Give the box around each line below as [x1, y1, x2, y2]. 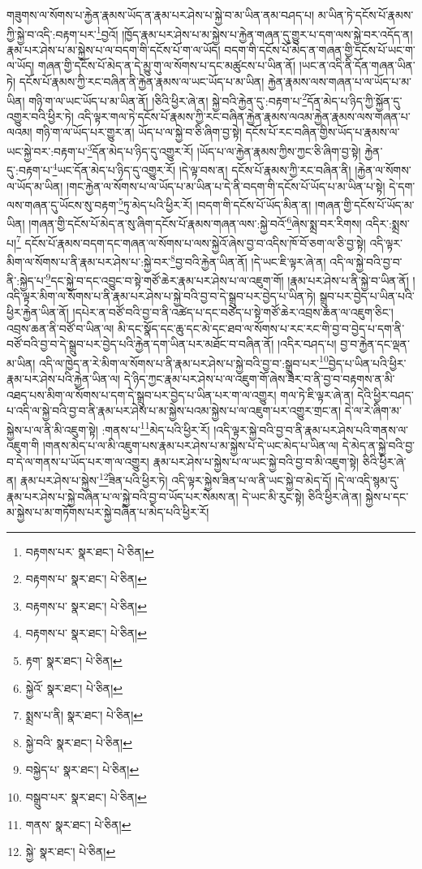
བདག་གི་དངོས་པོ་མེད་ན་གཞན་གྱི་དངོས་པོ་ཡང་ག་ [224, 41, 416, 58]
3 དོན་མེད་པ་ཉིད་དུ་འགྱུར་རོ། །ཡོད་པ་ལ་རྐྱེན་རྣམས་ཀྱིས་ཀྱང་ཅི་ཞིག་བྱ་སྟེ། [87, 141, 361, 159]
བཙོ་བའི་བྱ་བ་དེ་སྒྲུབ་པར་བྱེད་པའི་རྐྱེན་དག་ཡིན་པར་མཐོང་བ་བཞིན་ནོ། [6, 335, 274, 352]
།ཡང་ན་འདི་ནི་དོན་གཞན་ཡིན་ [299, 57, 416, 74]
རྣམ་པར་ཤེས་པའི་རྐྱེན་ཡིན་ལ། [6, 370, 121, 387]
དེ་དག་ [389, 177, 416, 194]
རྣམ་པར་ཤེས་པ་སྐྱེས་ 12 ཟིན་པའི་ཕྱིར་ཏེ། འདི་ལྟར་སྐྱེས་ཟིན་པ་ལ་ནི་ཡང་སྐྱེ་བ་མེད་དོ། [20, 469, 332, 488]
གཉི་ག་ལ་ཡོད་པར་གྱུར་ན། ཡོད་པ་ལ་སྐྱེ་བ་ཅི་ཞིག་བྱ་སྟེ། [36, 123, 242, 141]
